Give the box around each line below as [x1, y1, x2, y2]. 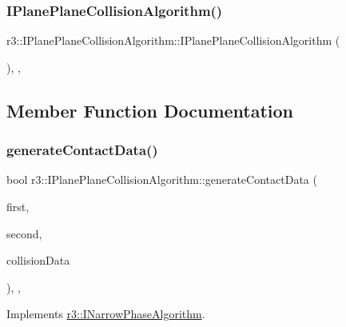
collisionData [6, 252, 70, 269]
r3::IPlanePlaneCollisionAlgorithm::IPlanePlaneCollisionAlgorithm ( [6, 32, 340, 49]
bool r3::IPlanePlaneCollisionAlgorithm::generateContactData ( [6, 171, 317, 188]
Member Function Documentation [6, 98, 294, 122]
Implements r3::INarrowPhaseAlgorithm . [6, 305, 205, 322]
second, [6, 225, 42, 241]
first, [6, 198, 30, 214]
